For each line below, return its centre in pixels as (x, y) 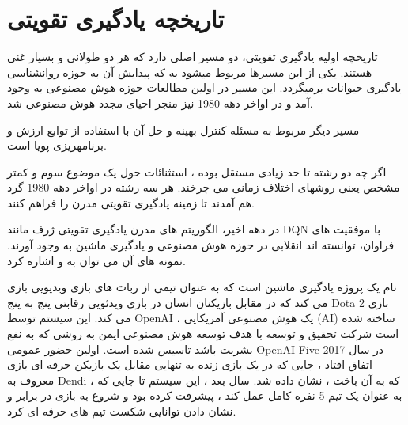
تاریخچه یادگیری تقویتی (116, 19)
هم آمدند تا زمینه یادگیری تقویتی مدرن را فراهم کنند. (131, 202)
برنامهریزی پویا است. (57, 145)
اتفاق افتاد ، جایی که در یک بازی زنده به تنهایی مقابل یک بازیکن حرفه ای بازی (190, 364)
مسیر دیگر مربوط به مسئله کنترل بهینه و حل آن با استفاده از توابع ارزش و (183, 129)
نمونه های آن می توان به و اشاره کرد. (96, 260)
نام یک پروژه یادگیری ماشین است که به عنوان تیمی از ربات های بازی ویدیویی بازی (202, 287)
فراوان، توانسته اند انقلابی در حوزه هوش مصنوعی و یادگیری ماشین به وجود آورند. (201, 245)
